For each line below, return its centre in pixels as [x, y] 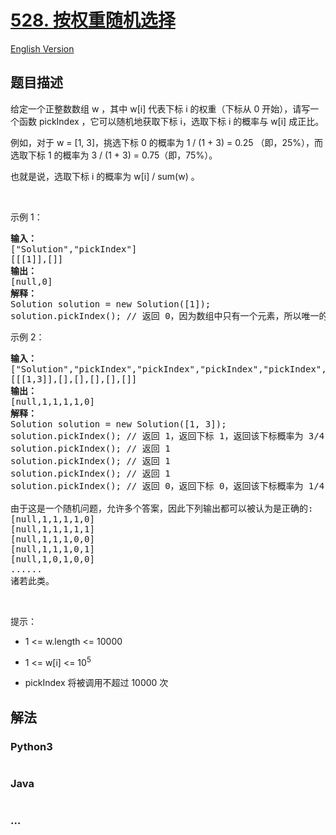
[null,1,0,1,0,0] [52, 559]
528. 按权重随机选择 [93, 20]
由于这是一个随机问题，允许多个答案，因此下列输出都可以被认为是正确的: [162, 508]
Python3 [31, 746]
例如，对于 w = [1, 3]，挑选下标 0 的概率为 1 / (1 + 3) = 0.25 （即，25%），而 [167, 142]
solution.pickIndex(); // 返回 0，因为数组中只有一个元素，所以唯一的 [169, 315]
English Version [42, 48]
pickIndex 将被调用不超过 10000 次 [96, 683]
